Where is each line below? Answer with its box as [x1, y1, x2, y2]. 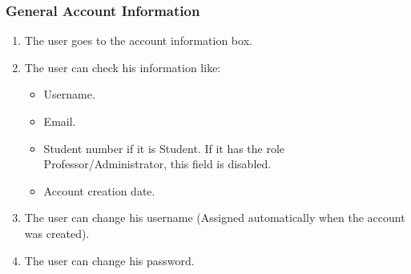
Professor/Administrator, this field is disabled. [43, 155, 272, 172]
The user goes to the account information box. [24, 32, 252, 49]
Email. [43, 113, 76, 129]
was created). [24, 224, 90, 241]
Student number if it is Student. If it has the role [43, 139, 285, 156]
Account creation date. [43, 182, 155, 199]
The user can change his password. [24, 252, 195, 268]
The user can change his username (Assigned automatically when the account [24, 209, 405, 226]
